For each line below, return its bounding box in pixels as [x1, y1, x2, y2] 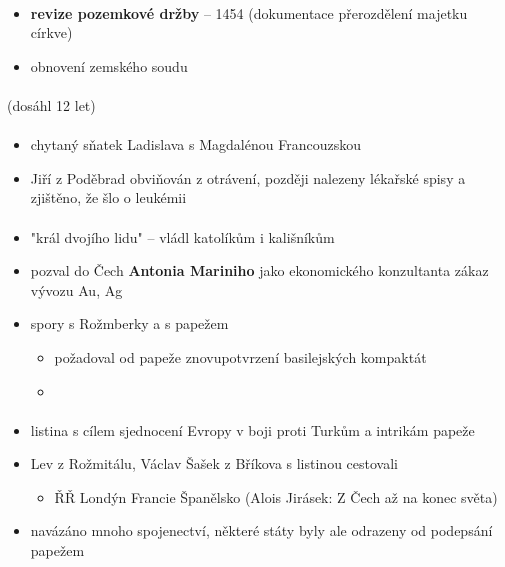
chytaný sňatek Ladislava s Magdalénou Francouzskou [30, 134, 361, 155]
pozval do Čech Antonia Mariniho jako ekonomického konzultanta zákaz [30, 260, 489, 281]
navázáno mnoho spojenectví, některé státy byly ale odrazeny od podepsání [30, 520, 493, 541]
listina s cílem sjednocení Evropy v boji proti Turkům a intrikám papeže [30, 419, 475, 440]
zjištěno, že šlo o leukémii [30, 187, 187, 208]
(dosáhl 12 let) [7, 94, 96, 115]
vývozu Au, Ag [30, 279, 123, 300]
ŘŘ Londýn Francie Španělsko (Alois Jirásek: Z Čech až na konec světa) [54, 486, 498, 507]
